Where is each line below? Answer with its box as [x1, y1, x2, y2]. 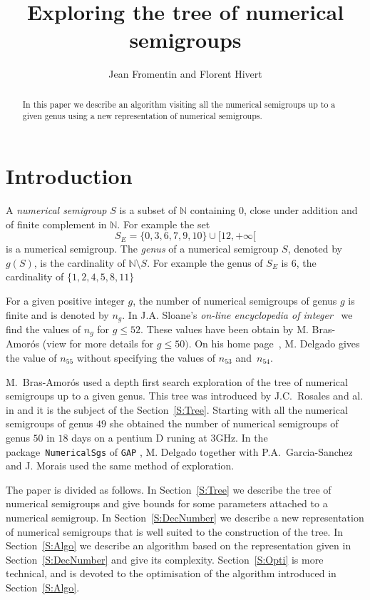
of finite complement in [6, 216, 107, 231]
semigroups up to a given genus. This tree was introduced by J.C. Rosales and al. [6, 388, 364, 403]
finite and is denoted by [6, 307, 109, 322]
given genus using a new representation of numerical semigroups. [22, 110, 262, 122]
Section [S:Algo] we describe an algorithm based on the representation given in [6, 538, 351, 553]
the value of [6, 350, 57, 365]
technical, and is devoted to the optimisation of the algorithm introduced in [6, 566, 336, 581]
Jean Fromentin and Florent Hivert [108, 66, 262, 81]
